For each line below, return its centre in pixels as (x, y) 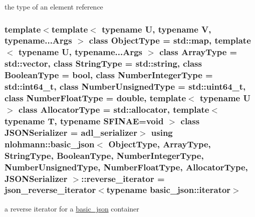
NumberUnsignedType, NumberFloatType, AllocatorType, (126, 167)
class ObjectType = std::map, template (170, 40)
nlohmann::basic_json (50, 144)
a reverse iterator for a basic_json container (72, 208)
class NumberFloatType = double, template (95, 98)
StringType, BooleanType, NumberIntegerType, (104, 155)
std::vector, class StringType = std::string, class (103, 63)
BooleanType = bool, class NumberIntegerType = (109, 75)
